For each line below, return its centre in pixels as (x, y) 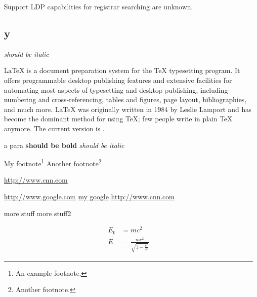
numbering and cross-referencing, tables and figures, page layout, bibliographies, (125, 99)
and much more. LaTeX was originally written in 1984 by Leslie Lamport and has (128, 109)
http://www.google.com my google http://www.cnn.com (89, 196)
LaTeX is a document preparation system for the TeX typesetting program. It (122, 70)
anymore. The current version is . (54, 128)
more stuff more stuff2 (38, 213)
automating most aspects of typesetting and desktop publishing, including (116, 90)
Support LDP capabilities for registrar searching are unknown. (99, 6)
